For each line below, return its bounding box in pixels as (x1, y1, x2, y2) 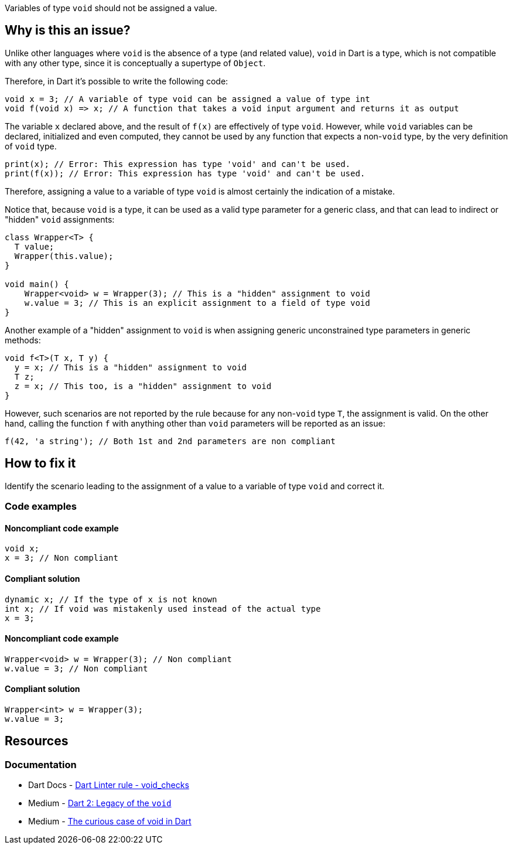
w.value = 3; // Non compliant (5, 663, 148, 673)
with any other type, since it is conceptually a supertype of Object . (5, 57, 266, 68)
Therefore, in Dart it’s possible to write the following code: (5, 76, 228, 86)
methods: (5, 335, 41, 345)
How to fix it (5, 456, 76, 471)
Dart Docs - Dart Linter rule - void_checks (28, 780, 189, 790)
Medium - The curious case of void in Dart (28, 816, 192, 827)
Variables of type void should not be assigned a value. (5, 3, 217, 13)
